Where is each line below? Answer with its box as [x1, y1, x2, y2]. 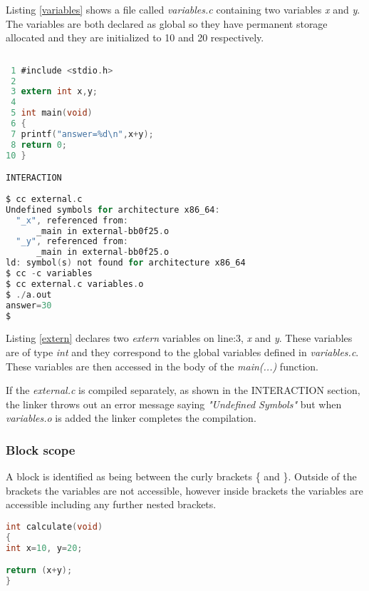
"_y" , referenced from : [16, 236, 128, 247]
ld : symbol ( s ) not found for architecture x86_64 [6, 258, 246, 268]
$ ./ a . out [6, 289, 52, 300]
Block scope [6, 440, 76, 458]
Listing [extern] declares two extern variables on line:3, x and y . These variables [6, 330, 353, 345]
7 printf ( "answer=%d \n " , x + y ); [11, 128, 154, 139]
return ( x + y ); [6, 565, 73, 576]
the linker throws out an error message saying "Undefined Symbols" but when [6, 396, 342, 411]
